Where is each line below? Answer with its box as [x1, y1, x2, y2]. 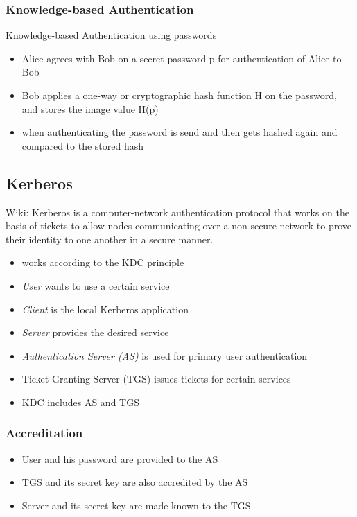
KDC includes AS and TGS [21, 394, 139, 409]
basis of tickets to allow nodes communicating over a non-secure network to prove [6, 218, 352, 233]
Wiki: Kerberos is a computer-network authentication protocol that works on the [6, 204, 349, 219]
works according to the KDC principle [21, 255, 184, 270]
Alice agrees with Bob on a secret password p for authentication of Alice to [21, 51, 342, 65]
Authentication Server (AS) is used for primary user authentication [21, 348, 308, 362]
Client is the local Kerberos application [21, 301, 189, 316]
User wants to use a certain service [21, 278, 170, 292]
